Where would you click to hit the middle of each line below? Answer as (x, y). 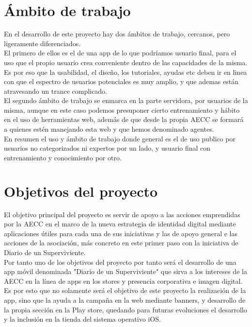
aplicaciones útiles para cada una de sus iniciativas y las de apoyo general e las (121, 233)
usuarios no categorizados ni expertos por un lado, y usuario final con (107, 148)
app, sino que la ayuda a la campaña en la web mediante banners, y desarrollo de (125, 300)
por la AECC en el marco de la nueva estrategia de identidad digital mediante (120, 224)
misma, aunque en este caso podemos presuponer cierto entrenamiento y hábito (122, 110)
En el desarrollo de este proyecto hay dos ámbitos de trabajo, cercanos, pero (117, 34)
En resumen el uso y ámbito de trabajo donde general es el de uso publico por (120, 138)
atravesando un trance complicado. (55, 91)
